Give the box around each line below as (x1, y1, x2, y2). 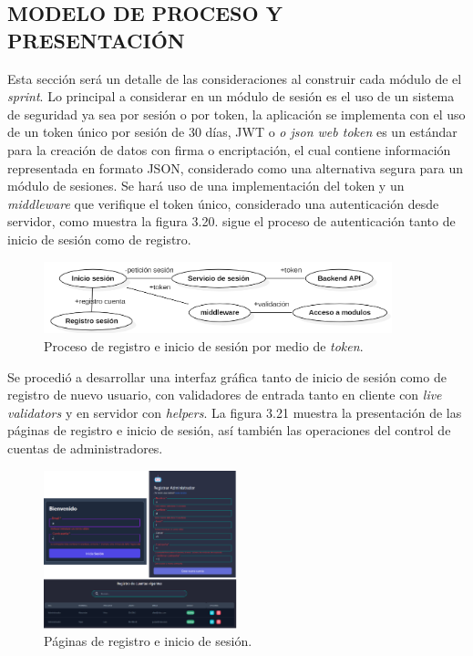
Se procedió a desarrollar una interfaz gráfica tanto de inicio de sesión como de (7, 367, 447, 386)
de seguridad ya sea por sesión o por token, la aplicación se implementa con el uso (7, 104, 466, 123)
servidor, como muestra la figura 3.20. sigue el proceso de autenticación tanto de (7, 212, 456, 231)
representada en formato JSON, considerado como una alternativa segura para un (7, 158, 464, 177)
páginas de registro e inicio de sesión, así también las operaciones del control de (7, 421, 451, 440)
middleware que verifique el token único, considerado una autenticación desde (7, 193, 439, 213)
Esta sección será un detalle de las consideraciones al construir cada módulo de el (7, 68, 462, 88)
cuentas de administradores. (7, 438, 163, 457)
